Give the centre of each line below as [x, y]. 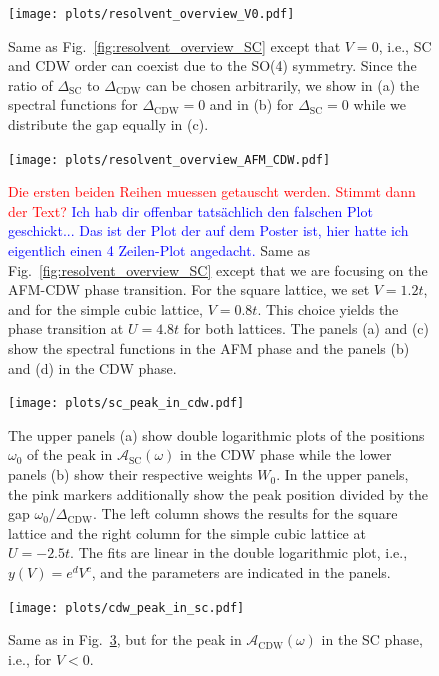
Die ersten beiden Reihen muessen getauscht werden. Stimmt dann [212, 191]
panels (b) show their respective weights [130, 474]
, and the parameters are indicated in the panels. [241, 572]
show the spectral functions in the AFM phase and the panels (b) [209, 348]
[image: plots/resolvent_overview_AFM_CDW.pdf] [169, 159]
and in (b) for [251, 104]
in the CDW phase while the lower [286, 454]
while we [379, 104]
